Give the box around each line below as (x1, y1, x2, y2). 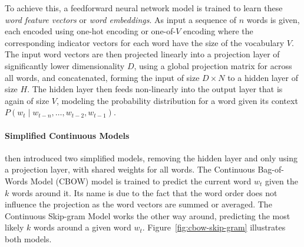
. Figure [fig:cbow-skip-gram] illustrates (142, 221, 286, 233)
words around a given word (33, 221, 131, 233)
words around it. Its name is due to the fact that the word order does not (11, 186, 277, 199)
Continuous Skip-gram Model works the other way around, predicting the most (5, 209, 290, 222)
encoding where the (183, 25, 253, 37)
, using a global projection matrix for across (134, 59, 292, 71)
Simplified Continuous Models (5, 129, 130, 141)
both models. (5, 232, 52, 245)
